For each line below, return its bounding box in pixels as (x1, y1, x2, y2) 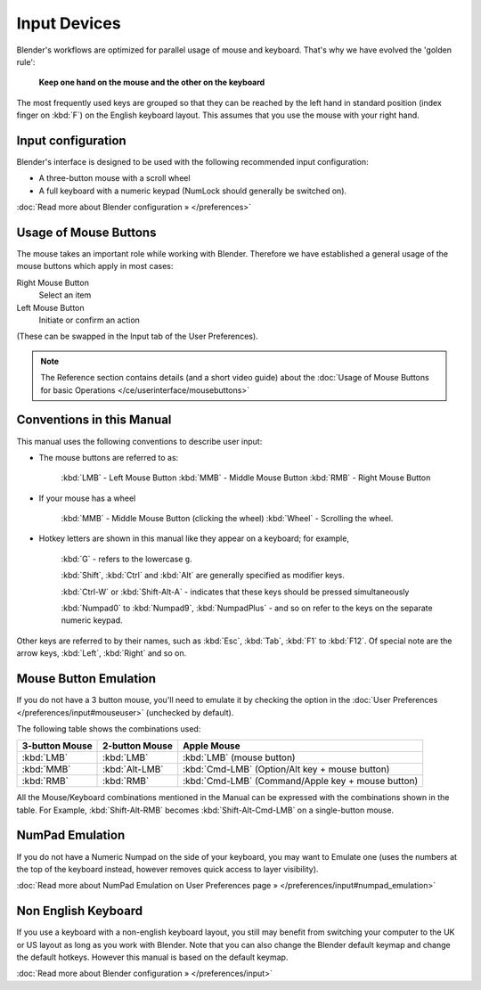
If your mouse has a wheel (38, 493, 136, 503)
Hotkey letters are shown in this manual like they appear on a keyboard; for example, (38, 533, 349, 544)
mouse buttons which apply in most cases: (16, 261, 174, 272)
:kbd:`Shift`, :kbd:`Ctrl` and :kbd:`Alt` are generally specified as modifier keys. (61, 570, 345, 581)
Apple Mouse (183, 740, 240, 752)
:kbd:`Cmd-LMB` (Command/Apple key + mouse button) (183, 775, 419, 788)
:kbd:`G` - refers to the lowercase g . (61, 553, 193, 564)
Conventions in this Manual (16, 413, 172, 428)
